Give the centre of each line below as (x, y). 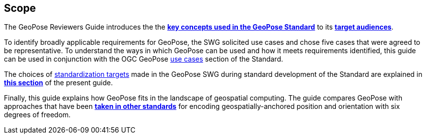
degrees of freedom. (37, 115)
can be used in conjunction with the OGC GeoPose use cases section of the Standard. (144, 59)
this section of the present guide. (59, 83)
